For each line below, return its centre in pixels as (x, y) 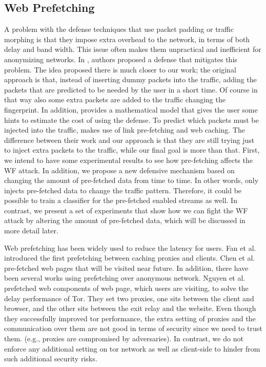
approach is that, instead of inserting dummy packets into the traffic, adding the (130, 79)
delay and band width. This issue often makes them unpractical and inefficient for (133, 49)
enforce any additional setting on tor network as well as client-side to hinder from (132, 348)
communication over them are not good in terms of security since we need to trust (133, 328)
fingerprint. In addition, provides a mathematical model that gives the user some (131, 109)
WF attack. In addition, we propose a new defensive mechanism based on (119, 170)
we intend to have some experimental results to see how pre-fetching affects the (128, 160)
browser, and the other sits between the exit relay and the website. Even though (130, 308)
